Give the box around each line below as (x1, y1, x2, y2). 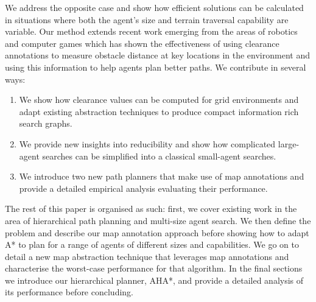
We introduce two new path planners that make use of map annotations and (19, 170, 304, 183)
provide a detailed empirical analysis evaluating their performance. (19, 181, 268, 194)
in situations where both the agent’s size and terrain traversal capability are (5, 13, 289, 26)
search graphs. (19, 117, 72, 130)
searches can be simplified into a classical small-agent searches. (42, 149, 276, 162)
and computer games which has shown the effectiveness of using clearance (5, 37, 279, 49)
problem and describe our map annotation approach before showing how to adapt (5, 226, 309, 239)
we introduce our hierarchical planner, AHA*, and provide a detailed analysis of (5, 273, 304, 286)
